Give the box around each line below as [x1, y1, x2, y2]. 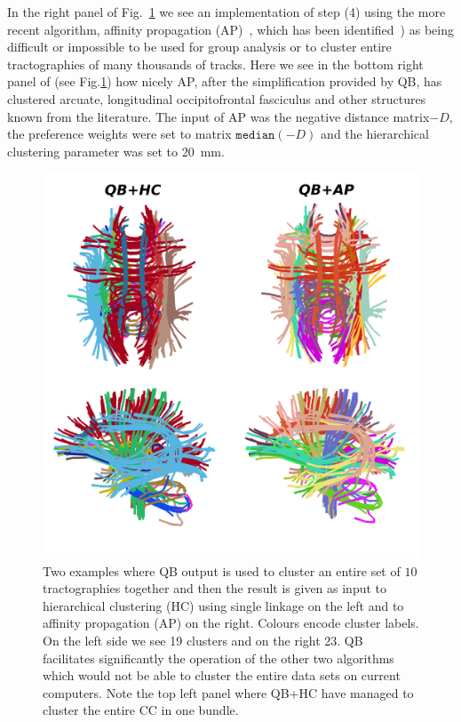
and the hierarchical [321, 124, 429, 143]
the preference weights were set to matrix [7, 124, 232, 143]
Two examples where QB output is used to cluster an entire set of [43, 561, 401, 580]
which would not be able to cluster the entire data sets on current [43, 666, 401, 685]
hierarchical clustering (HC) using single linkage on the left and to [43, 596, 404, 614]
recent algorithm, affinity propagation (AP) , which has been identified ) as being [7, 20, 454, 38]
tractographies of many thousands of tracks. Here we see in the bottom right [7, 54, 424, 73]
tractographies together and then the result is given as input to [43, 579, 387, 598]
